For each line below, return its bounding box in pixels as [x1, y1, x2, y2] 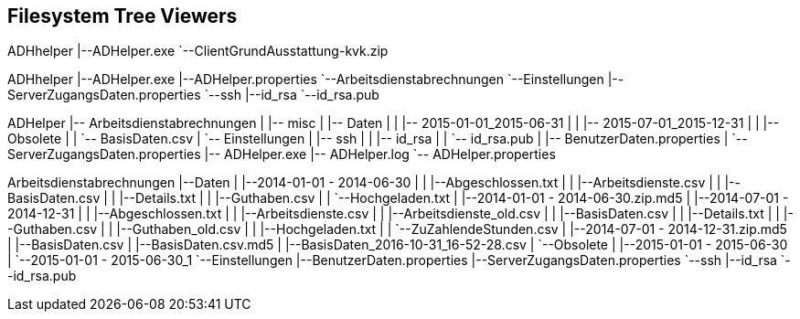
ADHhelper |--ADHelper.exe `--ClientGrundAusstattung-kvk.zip [7, 43, 389, 59]
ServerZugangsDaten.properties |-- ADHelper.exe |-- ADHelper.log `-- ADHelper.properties [7, 146, 556, 163]
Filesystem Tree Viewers [7, 5, 238, 27]
